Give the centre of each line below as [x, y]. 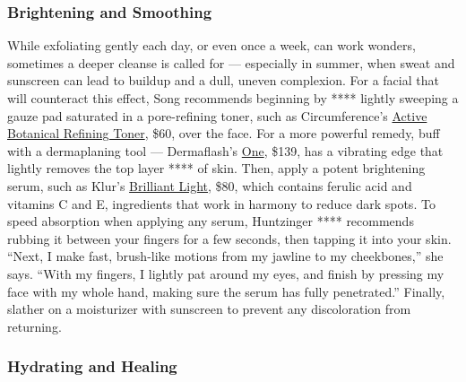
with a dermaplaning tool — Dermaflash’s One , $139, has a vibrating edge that [225, 150]
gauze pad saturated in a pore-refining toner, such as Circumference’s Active [217, 115]
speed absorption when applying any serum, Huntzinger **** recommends [211, 221]
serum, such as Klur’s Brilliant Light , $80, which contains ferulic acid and [210, 185]
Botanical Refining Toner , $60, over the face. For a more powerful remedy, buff [224, 133]
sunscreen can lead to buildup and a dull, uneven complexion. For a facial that [223, 80]
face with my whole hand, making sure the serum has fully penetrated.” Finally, [226, 291]
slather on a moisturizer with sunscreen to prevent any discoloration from [209, 309]
